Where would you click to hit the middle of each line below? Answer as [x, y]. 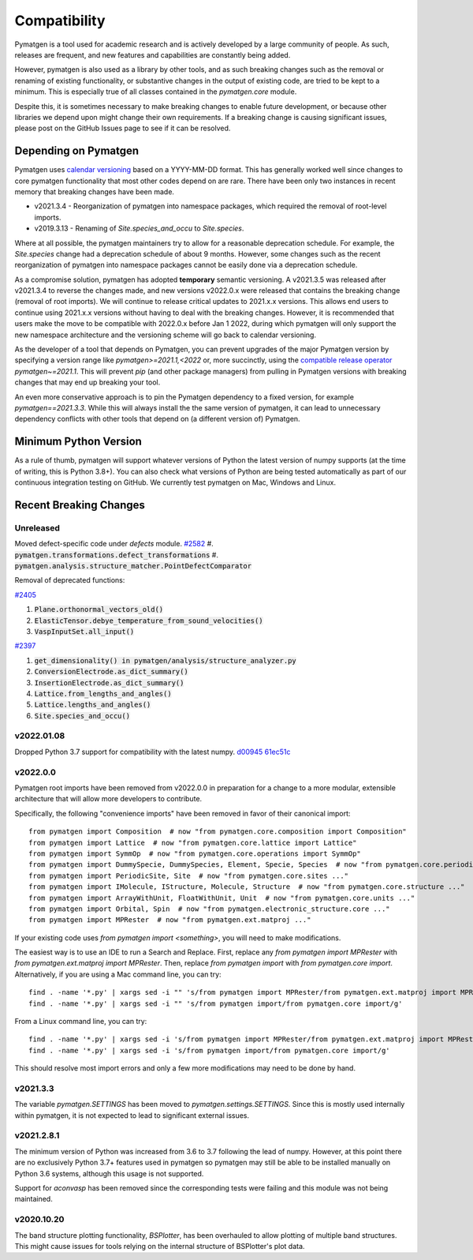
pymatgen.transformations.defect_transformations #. [116, 555]
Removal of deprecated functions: [70, 580]
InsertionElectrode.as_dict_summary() [109, 682]
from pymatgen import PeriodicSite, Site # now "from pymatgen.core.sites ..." [189, 876]
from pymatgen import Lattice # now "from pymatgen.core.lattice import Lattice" [193, 842]
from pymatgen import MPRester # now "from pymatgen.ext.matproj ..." [170, 920]
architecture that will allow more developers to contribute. [108, 799]
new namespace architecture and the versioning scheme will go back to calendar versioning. [166, 335]
